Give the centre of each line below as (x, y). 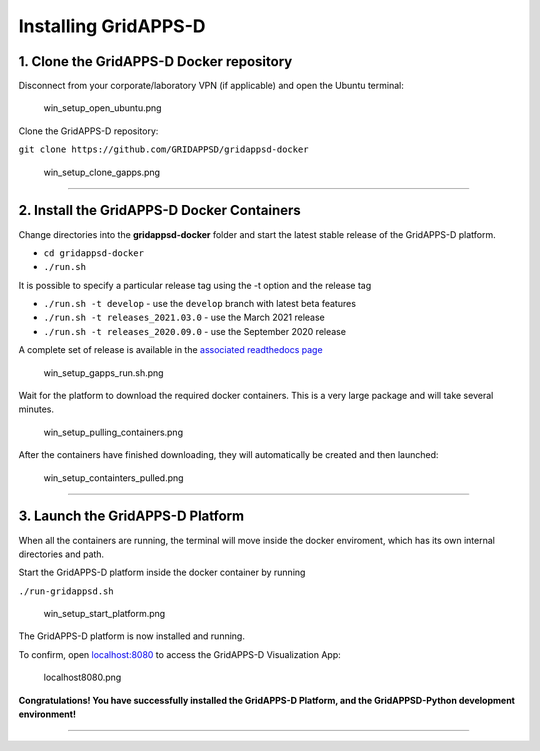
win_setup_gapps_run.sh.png (103, 372)
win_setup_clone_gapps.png (101, 172)
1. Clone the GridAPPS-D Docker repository (155, 61)
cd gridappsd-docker (94, 253)
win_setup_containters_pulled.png (113, 477)
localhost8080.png (82, 677)
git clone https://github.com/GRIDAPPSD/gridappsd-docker (163, 149)
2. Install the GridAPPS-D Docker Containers (160, 210)
